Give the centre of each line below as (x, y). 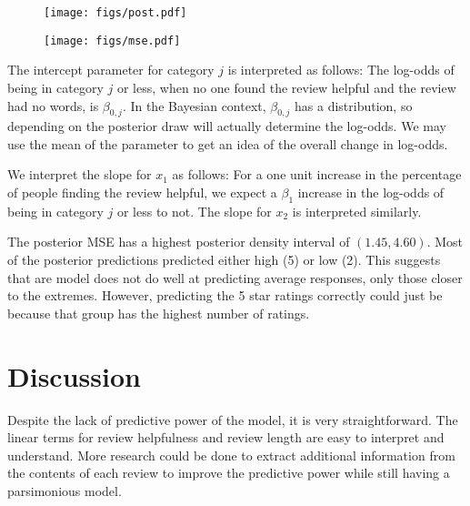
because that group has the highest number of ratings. (159, 313)
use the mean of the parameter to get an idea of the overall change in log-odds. (228, 143)
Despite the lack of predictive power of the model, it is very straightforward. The (233, 419)
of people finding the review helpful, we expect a (142, 192)
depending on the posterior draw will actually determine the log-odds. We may (227, 126)
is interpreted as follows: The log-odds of (341, 70)
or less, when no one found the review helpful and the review (286, 87)
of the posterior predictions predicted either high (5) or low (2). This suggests (224, 260)
